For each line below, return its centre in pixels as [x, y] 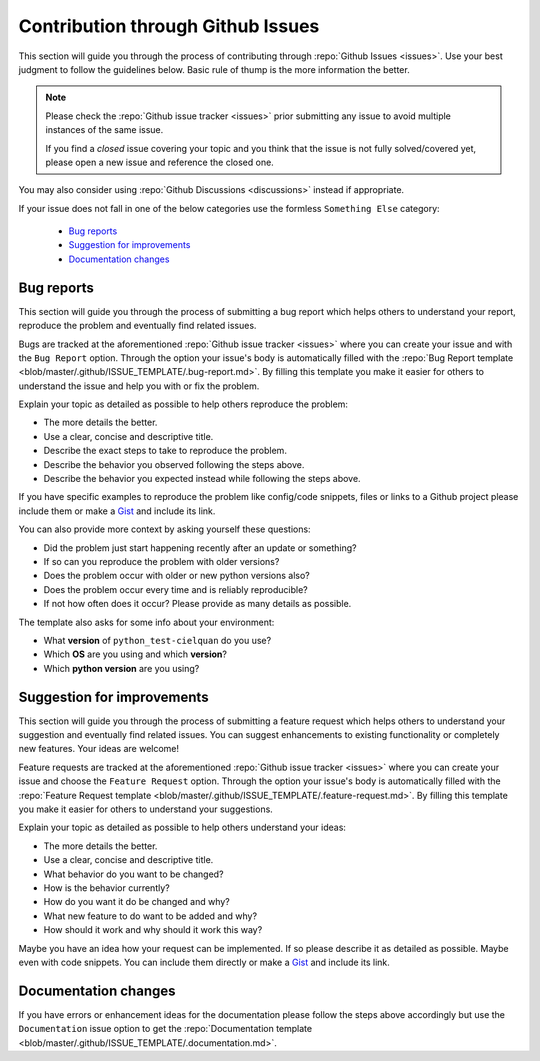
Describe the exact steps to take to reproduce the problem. [165, 451]
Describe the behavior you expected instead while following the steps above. [202, 479]
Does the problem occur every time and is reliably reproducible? [176, 589]
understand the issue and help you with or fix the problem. [139, 386]
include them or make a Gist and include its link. [117, 511]
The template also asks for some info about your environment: [146, 622]
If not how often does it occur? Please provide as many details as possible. [197, 604]
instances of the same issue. [104, 130]
